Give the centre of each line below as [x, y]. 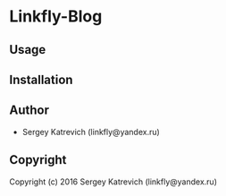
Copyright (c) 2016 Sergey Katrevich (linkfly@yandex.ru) [113, 182]
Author [29, 111]
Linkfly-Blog [56, 17]
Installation [41, 79]
